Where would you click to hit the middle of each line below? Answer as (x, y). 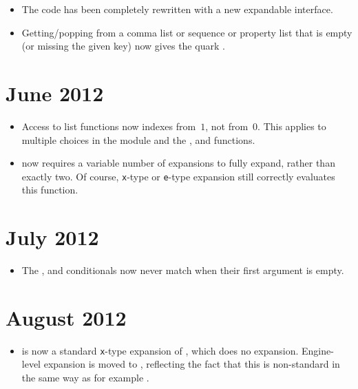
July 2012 (52, 237)
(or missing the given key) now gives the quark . (123, 46)
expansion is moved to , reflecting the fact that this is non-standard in (192, 364)
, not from (227, 126)
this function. (50, 190)
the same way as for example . (85, 378)
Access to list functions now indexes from (109, 126)
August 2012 (66, 317)
